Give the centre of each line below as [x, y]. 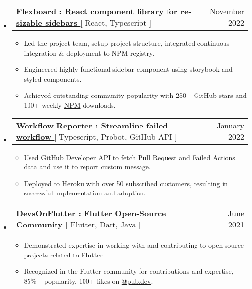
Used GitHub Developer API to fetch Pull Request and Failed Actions [129, 157]
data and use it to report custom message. [87, 167]
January [230, 125]
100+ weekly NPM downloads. [70, 105]
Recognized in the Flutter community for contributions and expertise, [129, 271]
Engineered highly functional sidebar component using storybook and [128, 69]
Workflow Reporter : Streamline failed [92, 125]
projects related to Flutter [63, 254]
